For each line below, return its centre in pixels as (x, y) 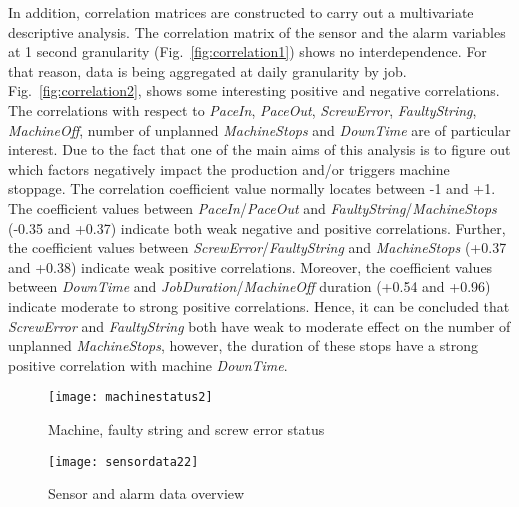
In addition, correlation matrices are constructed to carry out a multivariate (241, 12)
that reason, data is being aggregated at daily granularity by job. (207, 70)
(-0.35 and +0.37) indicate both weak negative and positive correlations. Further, (257, 227)
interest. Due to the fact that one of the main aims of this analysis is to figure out (259, 149)
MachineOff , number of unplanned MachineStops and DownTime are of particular (259, 129)
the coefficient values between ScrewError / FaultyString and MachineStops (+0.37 (257, 247)
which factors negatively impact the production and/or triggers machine (229, 168)
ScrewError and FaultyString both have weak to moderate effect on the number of (259, 325)
